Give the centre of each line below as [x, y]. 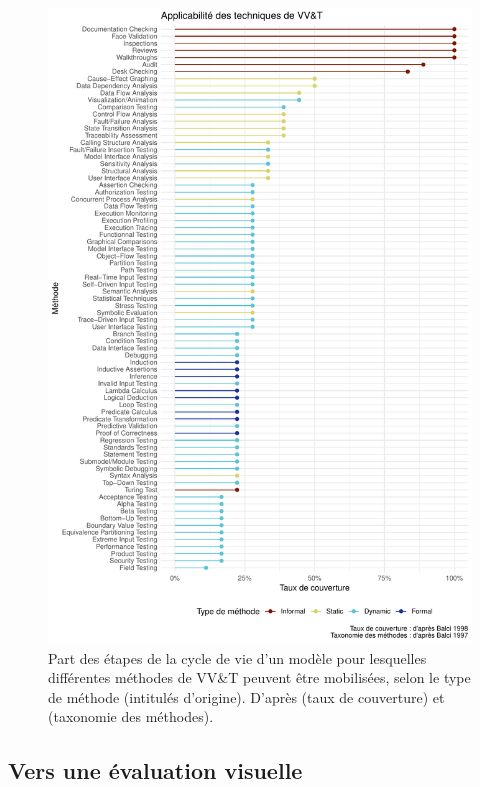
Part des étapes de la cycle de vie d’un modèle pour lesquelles [237, 657]
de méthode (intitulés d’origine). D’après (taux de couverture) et [246, 696]
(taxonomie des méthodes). [131, 716]
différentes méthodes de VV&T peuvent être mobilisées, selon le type [259, 677]
